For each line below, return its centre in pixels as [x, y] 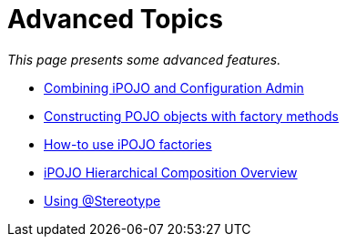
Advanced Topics [115, 19]
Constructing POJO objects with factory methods [191, 116]
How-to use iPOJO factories [128, 144]
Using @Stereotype [102, 200]
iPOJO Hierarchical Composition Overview [171, 172]
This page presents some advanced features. [144, 59]
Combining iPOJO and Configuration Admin [174, 87]
